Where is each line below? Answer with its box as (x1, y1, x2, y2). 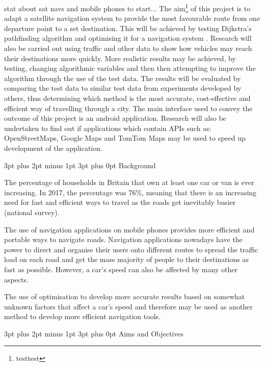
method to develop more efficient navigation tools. (4, 311, 161, 322)
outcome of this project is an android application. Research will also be (4, 113, 226, 123)
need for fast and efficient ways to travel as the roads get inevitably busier (4, 197, 236, 207)
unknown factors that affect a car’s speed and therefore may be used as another (4, 301, 253, 311)
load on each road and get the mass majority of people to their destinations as (4, 254, 249, 265)
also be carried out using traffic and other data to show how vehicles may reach (4, 43, 252, 54)
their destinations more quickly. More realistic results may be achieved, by (4, 53, 236, 63)
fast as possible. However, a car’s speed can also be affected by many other (4, 264, 237, 274)
